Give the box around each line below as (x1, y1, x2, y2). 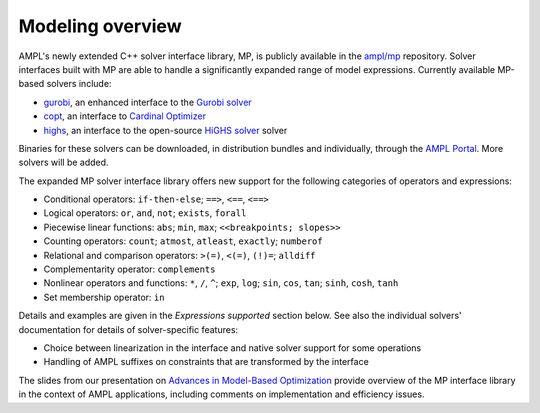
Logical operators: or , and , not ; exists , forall (43, 207, 247, 219)
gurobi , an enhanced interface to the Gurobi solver (43, 96, 252, 108)
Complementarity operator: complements (43, 263, 216, 275)
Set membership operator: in (43, 291, 165, 303)
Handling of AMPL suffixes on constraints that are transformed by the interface (43, 356, 369, 368)
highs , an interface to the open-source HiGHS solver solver (43, 124, 288, 136)
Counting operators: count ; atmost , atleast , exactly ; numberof (43, 235, 324, 247)
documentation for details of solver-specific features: (18, 323, 239, 335)
